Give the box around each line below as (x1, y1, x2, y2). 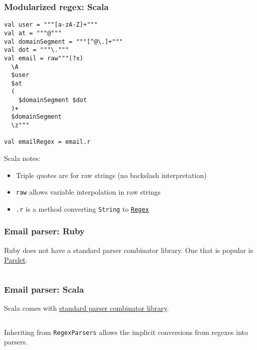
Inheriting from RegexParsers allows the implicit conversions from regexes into (4, 326, 248, 337)
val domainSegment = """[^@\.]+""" (4, 38, 123, 45)
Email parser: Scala (4, 283, 84, 295)
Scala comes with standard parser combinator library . (4, 303, 169, 313)
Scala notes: (4, 153, 41, 163)
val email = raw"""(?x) (4, 54, 83, 62)
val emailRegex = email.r (4, 138, 91, 146)
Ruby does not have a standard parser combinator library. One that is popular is (4, 244, 253, 255)
